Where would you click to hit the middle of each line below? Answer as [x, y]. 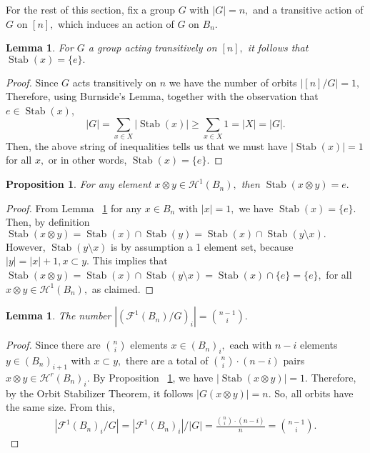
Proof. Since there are [53, 345]
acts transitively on [115, 82]
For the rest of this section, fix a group [90, 9]
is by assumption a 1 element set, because [202, 246]
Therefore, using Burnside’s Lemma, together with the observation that [162, 96]
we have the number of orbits [233, 82]
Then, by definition [48, 222]
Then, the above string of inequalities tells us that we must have [147, 145]
